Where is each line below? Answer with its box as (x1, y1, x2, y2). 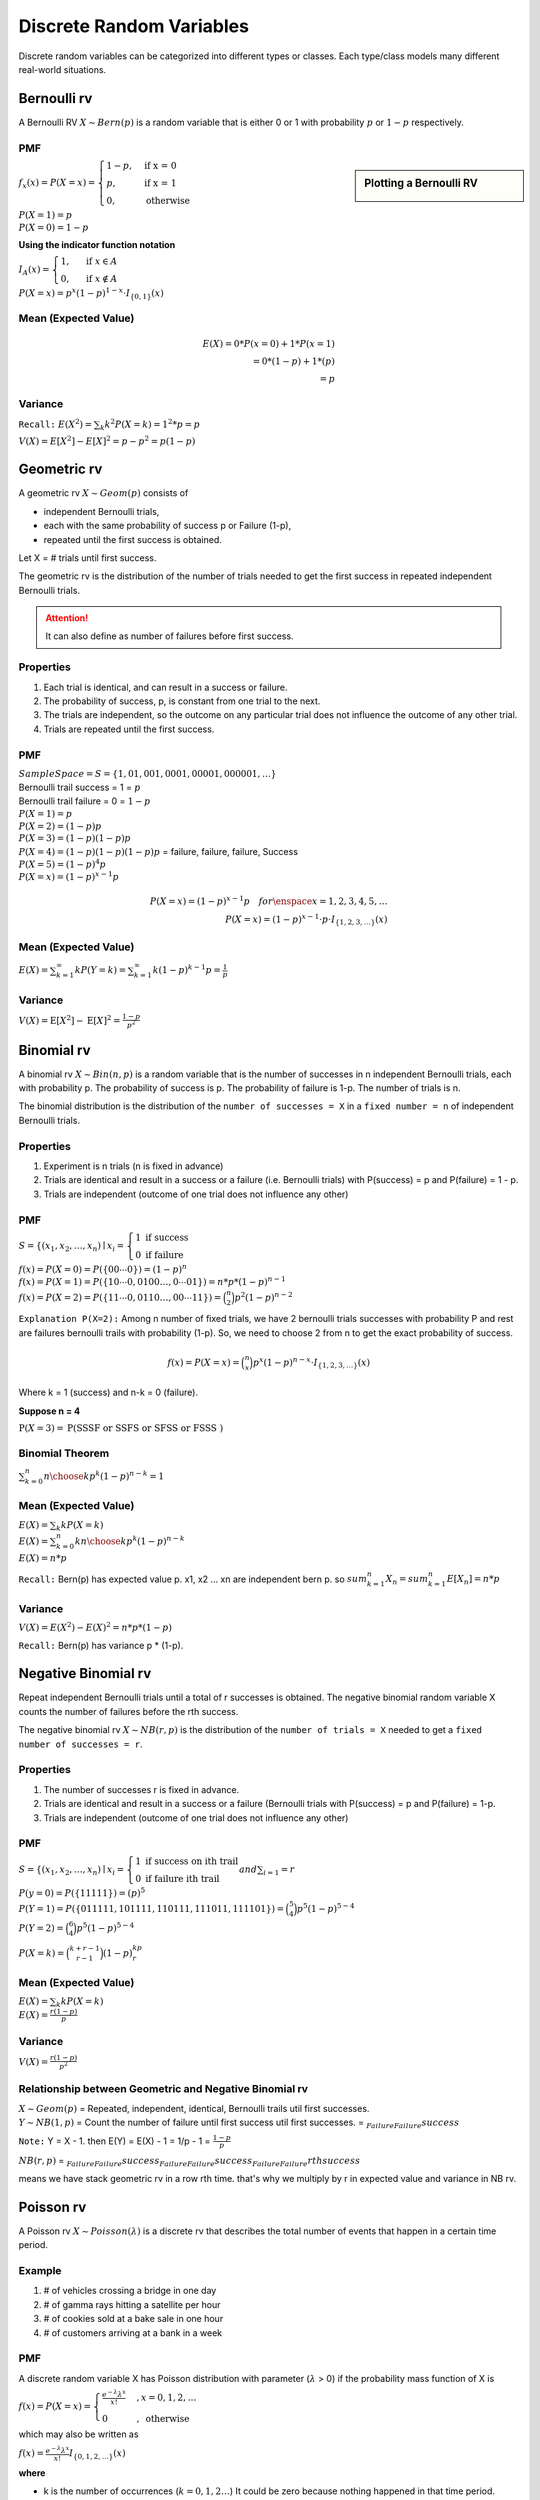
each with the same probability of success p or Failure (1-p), (43, 520, 292, 532)
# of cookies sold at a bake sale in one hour (43, 2313, 224, 2325)
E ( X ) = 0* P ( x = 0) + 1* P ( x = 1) (202, 338, 335, 349)
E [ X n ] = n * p (446, 1573, 500, 1587)
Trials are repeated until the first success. (43, 723, 215, 735)
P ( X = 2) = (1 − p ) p (18, 820, 102, 832)
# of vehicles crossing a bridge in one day (43, 2285, 217, 2297)
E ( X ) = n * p (18, 1552, 67, 1564)
